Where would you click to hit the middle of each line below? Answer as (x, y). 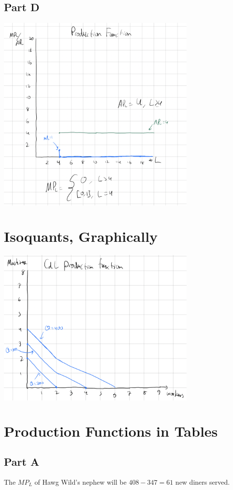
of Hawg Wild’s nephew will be (80, 482)
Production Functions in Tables (111, 431)
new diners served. (203, 482)
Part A (22, 462)
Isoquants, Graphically (81, 236)
